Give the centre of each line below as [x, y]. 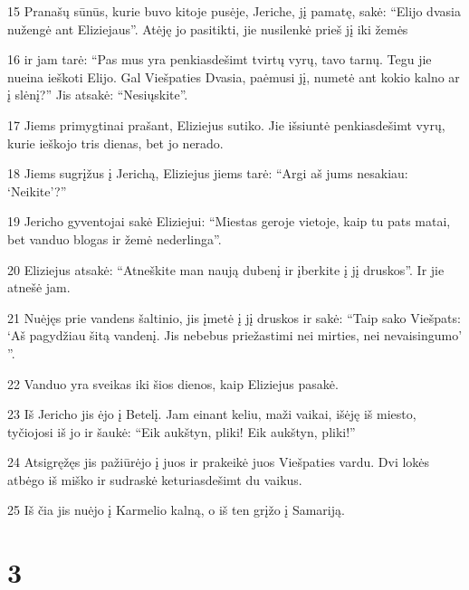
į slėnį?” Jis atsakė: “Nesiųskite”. [98, 95]
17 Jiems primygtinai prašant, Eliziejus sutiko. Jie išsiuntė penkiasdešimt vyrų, [226, 124]
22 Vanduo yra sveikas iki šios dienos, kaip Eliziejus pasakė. [173, 383]
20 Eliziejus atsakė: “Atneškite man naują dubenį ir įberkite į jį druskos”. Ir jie [226, 269]
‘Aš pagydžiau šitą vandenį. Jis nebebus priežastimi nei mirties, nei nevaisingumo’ [235, 335]
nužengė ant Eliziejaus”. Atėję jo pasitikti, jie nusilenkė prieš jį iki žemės [208, 29]
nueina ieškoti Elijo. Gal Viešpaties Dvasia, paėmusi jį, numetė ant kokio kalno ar [234, 76]
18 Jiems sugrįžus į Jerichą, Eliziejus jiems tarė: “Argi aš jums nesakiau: [208, 173]
